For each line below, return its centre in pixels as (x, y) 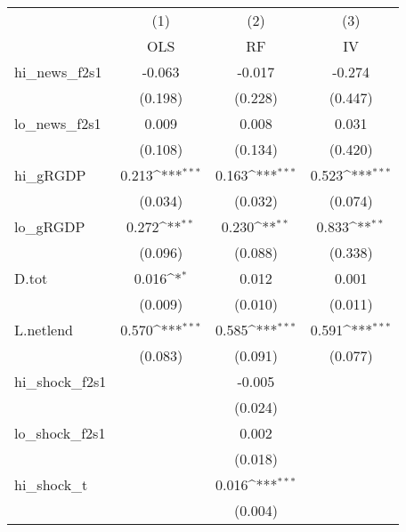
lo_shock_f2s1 (60, 433)
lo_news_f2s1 (58, 123)
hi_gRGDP (50, 175)
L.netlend (44, 330)
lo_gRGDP (50, 226)
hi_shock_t (51, 484)
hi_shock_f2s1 (61, 381)
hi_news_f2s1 (58, 72)
